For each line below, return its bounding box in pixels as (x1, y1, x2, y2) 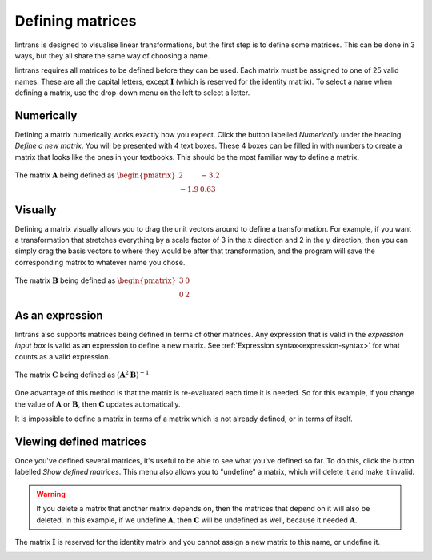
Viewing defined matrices (14, 435, 147, 448)
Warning (36, 489, 66, 498)
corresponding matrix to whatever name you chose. (14, 257, 186, 267)
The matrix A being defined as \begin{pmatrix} (14, 170, 176, 180)
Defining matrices (14, 12, 137, 30)
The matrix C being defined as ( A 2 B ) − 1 (14, 369, 150, 379)
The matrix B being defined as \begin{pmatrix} (14, 276, 177, 285)
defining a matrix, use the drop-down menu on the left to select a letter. (14, 88, 250, 97)
